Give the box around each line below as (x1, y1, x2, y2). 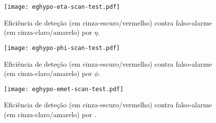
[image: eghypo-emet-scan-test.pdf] (4, 85, 124, 93)
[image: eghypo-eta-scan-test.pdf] (4, 3, 120, 10)
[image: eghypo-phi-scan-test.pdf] (4, 44, 120, 51)
